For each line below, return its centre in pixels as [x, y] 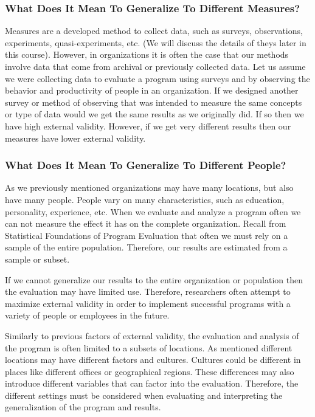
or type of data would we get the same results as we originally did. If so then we [154, 114]
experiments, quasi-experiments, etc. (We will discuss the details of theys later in [156, 42]
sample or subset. [37, 259]
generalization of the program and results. [83, 407]
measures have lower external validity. [75, 138]
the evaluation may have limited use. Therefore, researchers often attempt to [148, 291]
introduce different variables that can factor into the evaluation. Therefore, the [152, 383]
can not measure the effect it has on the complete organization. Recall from [146, 223]
